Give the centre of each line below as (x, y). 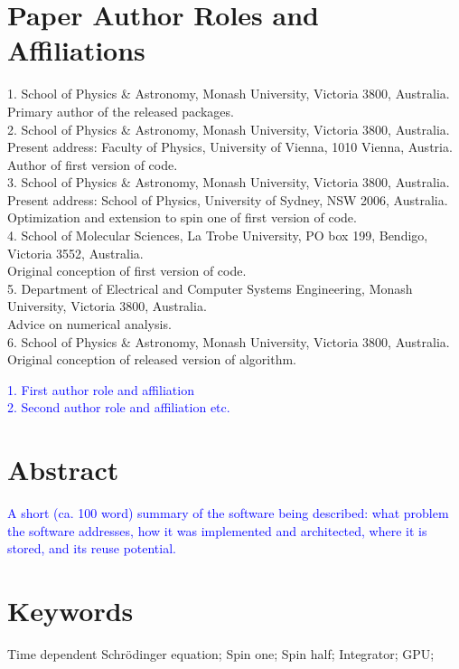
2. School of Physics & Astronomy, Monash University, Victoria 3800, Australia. (229, 129)
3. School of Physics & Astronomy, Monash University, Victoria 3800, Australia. (229, 182)
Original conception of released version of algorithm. (152, 359)
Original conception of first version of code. (127, 271)
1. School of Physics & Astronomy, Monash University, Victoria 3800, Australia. (229, 94)
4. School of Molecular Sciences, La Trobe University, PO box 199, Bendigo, (218, 236)
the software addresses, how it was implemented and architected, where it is (217, 530)
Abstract (63, 470)
